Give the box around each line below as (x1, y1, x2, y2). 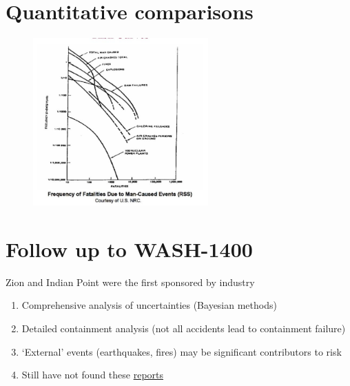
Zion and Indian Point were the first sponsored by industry (6, 274, 255, 289)
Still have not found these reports (21, 367, 164, 382)
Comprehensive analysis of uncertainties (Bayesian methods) (21, 298, 277, 312)
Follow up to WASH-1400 (6, 234, 253, 263)
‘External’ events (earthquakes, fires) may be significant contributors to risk (21, 344, 342, 358)
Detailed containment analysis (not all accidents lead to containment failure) (21, 321, 346, 336)
